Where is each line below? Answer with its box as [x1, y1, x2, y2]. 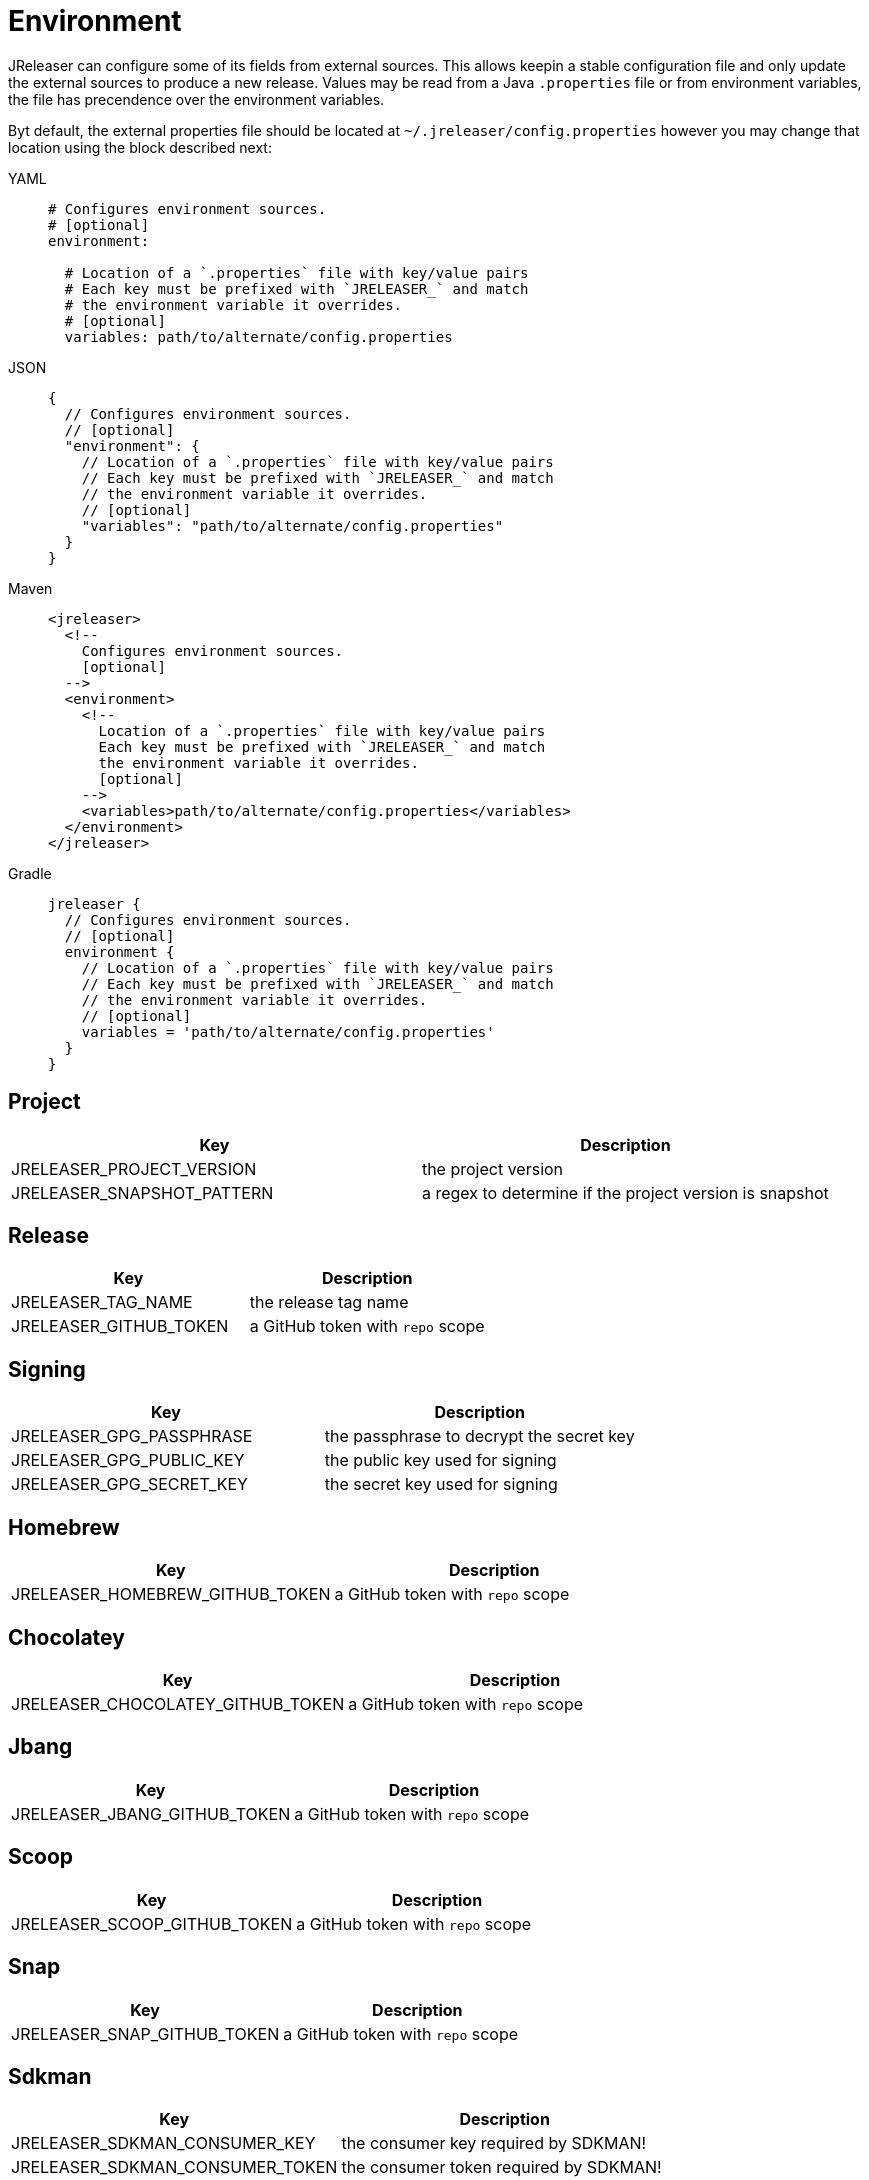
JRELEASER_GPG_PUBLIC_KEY [11, 1450, 245, 1471]
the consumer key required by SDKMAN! [341, 2133, 647, 2154]
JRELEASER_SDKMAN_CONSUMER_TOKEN [11, 2157, 338, 2178]
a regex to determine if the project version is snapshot [421, 1182, 829, 1203]
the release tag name [249, 1292, 409, 1313]
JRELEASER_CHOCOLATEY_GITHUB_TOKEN [11, 1693, 345, 1714]
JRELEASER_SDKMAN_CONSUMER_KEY [11, 2133, 316, 2154]
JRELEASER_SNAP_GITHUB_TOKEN [11, 2023, 280, 2044]
